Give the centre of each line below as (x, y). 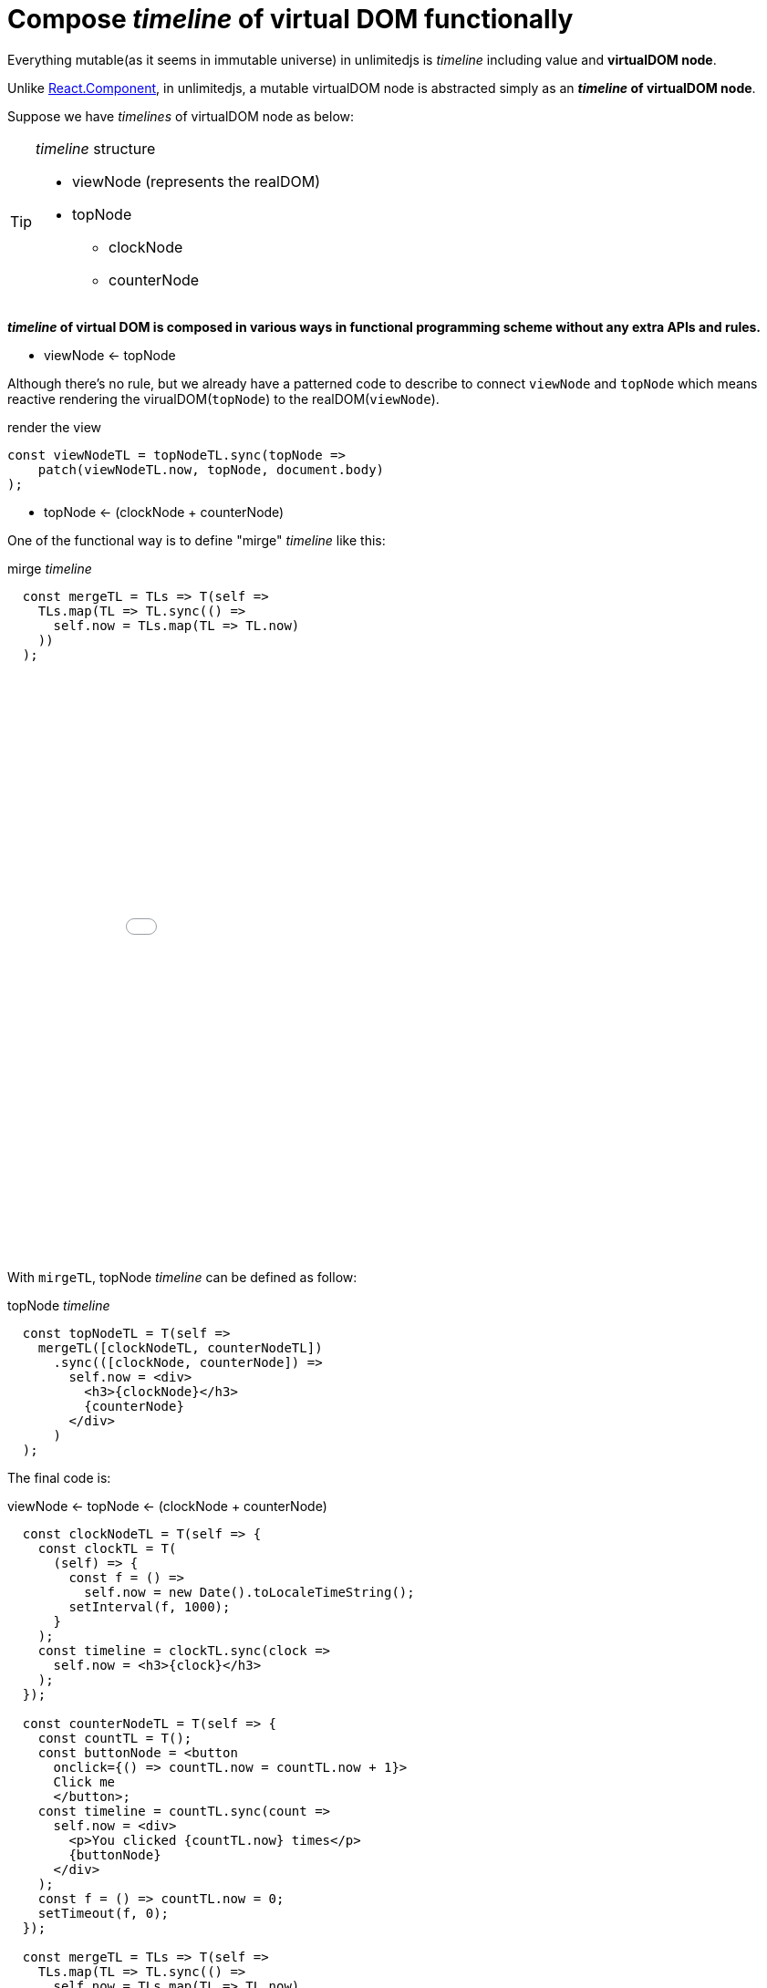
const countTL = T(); (115, 1738)
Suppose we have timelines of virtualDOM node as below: (181, 116)
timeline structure (96, 148)
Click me (84, 1781)
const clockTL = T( (107, 1548)
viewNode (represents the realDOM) (197, 181)
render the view (54, 427)
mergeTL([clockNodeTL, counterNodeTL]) (180, 1347)
